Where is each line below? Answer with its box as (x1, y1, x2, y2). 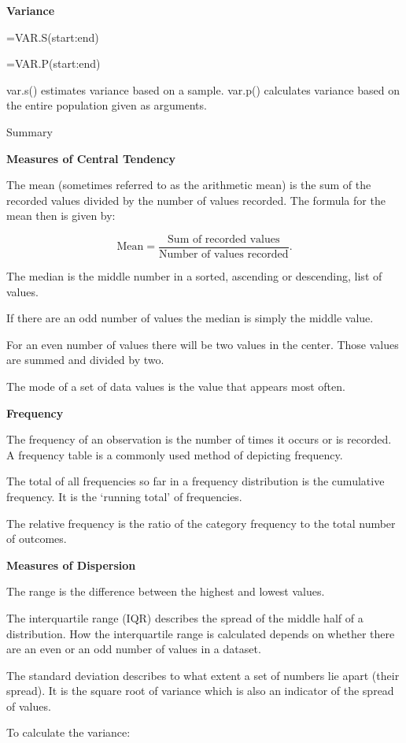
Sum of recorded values (168, 233, 280, 245)
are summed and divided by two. (6, 351, 164, 368)
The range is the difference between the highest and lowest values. (6, 583, 325, 600)
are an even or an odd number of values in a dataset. (6, 641, 261, 657)
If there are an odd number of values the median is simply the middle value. (6, 310, 374, 326)
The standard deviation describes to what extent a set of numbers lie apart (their (6, 667, 400, 683)
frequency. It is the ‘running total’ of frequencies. (6, 488, 242, 504)
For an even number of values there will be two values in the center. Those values (6, 336, 399, 352)
